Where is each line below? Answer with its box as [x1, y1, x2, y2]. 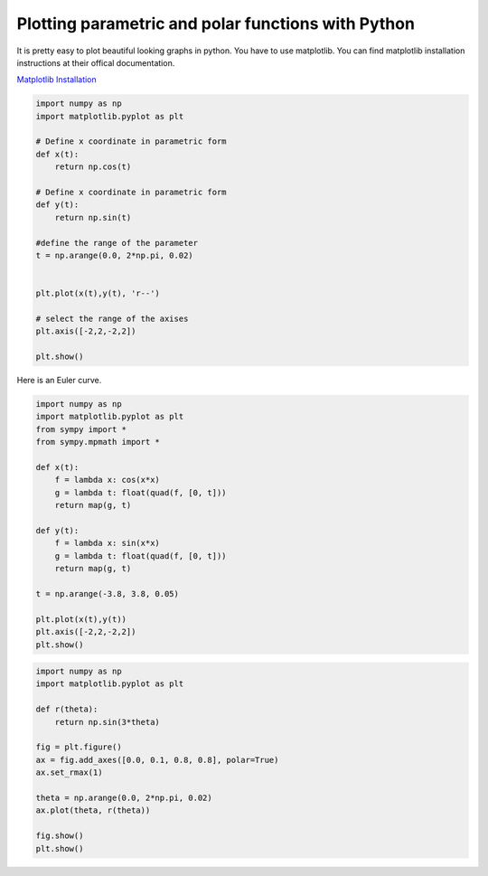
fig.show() [35, 831, 84, 841]
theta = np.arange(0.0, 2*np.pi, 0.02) [35, 793, 212, 803]
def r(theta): [35, 704, 99, 714]
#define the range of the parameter [35, 238, 199, 248]
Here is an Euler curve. [16, 375, 102, 386]
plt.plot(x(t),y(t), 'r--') [35, 288, 160, 298]
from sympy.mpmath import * [35, 437, 160, 447]
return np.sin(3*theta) [54, 717, 160, 727]
